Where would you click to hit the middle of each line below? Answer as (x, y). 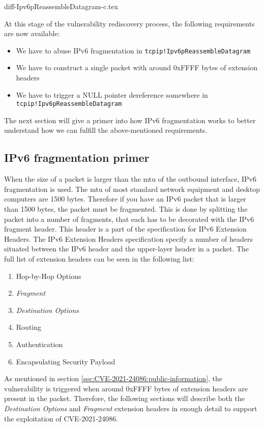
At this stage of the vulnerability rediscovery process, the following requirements (129, 23)
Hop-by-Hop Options (49, 276)
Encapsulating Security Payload (66, 361)
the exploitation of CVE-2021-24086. (61, 418)
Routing (29, 327)
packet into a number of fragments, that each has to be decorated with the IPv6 (129, 219)
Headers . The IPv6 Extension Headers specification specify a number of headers (129, 238)
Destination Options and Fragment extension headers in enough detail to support (131, 408)
